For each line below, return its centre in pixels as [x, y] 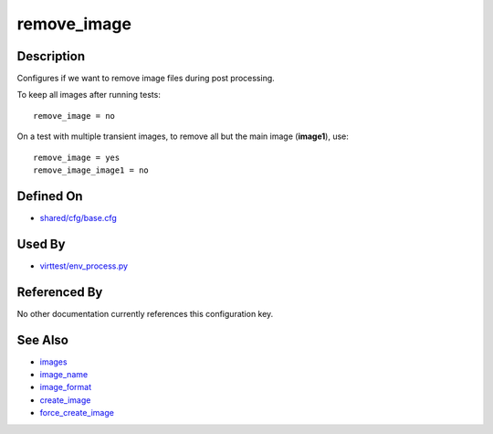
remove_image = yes [77, 157]
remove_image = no [74, 116]
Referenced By [60, 292]
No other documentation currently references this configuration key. [145, 313]
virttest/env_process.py [84, 266]
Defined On [50, 196]
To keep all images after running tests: [89, 95]
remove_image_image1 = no [91, 170]
